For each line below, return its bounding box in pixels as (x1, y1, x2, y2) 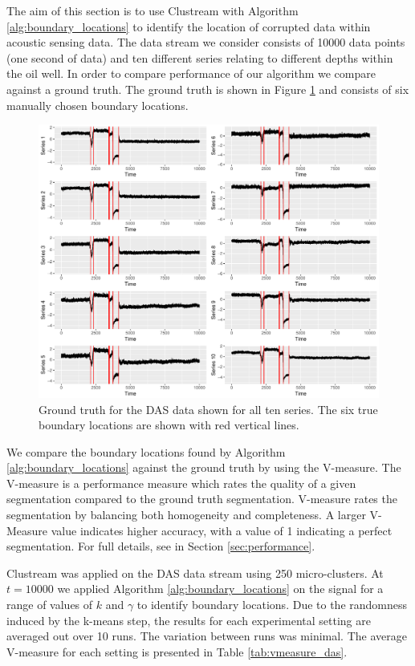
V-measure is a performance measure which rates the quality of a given (6, 474, 356, 491)
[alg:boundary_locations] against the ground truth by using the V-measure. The (6, 459, 401, 476)
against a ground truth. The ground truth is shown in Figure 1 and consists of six (6, 80, 409, 97)
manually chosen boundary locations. (6, 96, 189, 113)
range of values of (6, 596, 93, 613)
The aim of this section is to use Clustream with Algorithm (6, 2, 299, 18)
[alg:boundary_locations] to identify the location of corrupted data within (6, 18, 371, 35)
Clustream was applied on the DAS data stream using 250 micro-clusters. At (6, 564, 384, 581)
